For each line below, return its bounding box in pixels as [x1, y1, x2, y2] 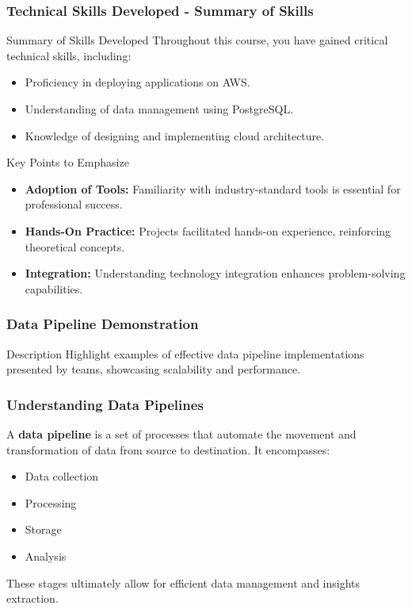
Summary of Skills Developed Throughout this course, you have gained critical [6, 32, 388, 48]
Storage [25, 521, 62, 538]
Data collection [25, 468, 99, 485]
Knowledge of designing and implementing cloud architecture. [25, 127, 325, 144]
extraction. [6, 590, 59, 607]
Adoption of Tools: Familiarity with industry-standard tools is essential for [25, 180, 401, 197]
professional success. [25, 196, 123, 213]
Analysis [25, 547, 67, 564]
